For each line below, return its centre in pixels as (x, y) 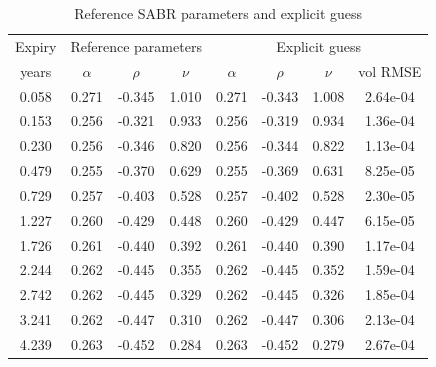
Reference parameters (136, 45)
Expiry (36, 45)
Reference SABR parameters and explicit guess (218, 13)
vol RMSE (390, 70)
